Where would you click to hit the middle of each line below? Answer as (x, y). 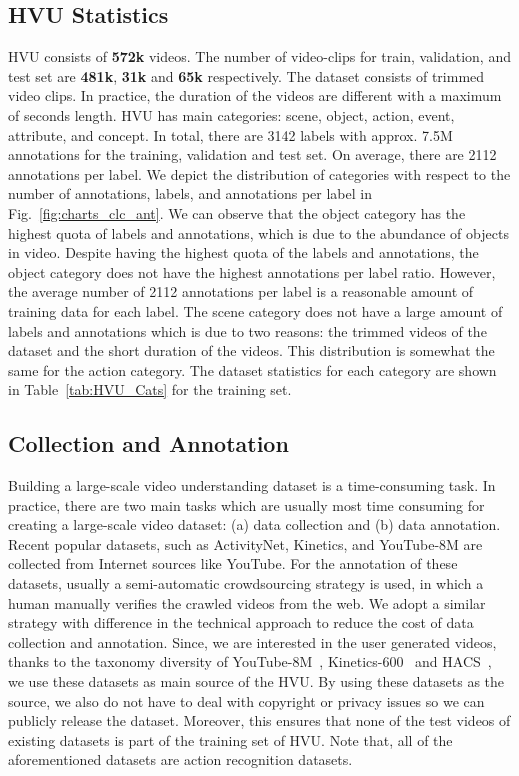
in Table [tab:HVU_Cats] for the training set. (150, 389)
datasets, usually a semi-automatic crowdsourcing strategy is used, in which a (246, 583)
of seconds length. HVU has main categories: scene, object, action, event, (231, 114)
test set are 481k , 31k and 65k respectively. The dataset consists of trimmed (246, 75)
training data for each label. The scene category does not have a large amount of (255, 310)
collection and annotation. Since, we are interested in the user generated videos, (252, 641)
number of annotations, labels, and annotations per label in (190, 193)
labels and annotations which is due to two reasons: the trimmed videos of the (247, 330)
